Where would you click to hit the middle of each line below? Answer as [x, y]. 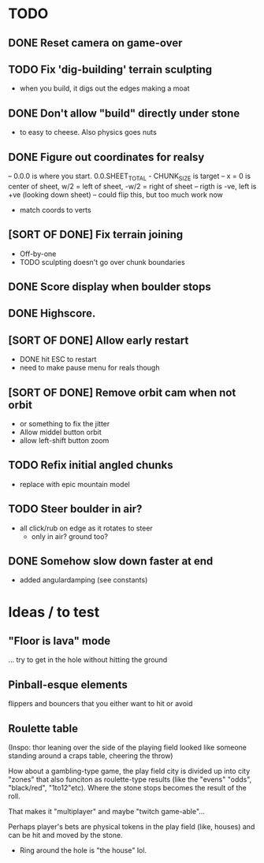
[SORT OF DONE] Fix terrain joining [96, 234]
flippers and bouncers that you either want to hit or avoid [100, 704]
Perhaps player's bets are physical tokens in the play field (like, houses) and [132, 827]
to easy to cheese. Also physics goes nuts [88, 132]
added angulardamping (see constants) [84, 580]
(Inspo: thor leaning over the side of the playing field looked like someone [127, 748]
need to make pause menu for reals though [89, 368]
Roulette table [43, 729]
